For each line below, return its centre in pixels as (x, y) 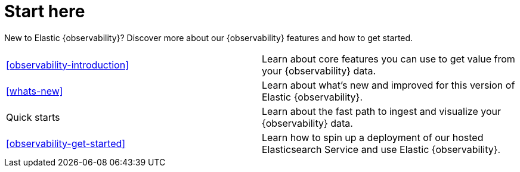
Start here (45, 11)
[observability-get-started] (66, 143)
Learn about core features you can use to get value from (389, 59)
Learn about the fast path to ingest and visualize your (382, 111)
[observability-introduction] (67, 65)
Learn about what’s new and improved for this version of (389, 85)
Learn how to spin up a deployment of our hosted (373, 137)
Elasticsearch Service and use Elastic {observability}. (381, 149)
